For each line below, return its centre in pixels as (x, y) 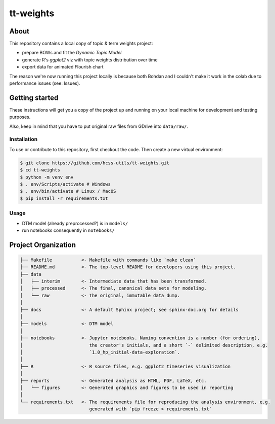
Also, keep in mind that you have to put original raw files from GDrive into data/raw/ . (99, 126)
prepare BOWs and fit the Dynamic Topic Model (72, 53)
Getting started (34, 98)
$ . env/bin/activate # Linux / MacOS (68, 191)
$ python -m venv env (47, 177)
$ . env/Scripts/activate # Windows (65, 184)
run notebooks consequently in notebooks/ (68, 230)
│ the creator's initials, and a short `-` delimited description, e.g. (144, 345)
